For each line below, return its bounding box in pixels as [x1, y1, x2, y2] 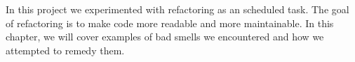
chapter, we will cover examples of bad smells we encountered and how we [6, 29, 324, 44]
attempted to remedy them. [6, 42, 125, 57]
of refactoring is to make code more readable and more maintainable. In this [6, 15, 334, 30]
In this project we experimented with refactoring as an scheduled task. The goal [6, 2, 349, 16]
